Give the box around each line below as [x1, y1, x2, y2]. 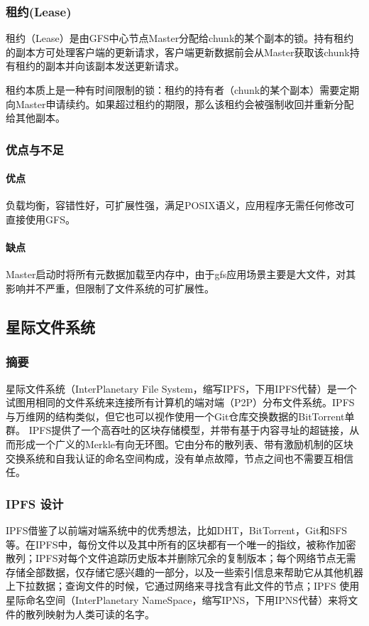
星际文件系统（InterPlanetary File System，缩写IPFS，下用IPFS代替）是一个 [6, 381, 357, 396]
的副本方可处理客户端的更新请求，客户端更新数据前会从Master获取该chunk [6, 44, 350, 59]
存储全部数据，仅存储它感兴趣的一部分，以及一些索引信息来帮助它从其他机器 [6, 564, 363, 579]
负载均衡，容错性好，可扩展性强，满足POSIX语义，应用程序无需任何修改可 [6, 198, 355, 213]
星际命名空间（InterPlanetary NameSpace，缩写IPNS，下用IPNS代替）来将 [6, 592, 348, 607]
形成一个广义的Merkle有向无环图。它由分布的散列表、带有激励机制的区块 [15, 436, 354, 451]
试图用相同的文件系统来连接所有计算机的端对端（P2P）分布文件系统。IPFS [6, 395, 355, 410]
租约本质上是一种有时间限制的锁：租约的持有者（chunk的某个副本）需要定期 [6, 83, 360, 97]
